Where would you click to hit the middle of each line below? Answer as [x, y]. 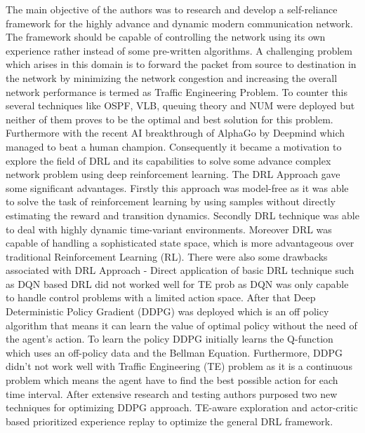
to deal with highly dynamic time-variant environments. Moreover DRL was [169, 229]
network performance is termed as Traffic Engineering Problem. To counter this [177, 91]
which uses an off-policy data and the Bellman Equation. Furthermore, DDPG [174, 352]
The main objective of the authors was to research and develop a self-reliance [172, 9]
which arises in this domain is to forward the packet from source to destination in [181, 64]
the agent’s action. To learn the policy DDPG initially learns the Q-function [170, 339]
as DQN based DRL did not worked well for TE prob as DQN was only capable [177, 283]
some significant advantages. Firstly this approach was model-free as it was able [177, 187]
